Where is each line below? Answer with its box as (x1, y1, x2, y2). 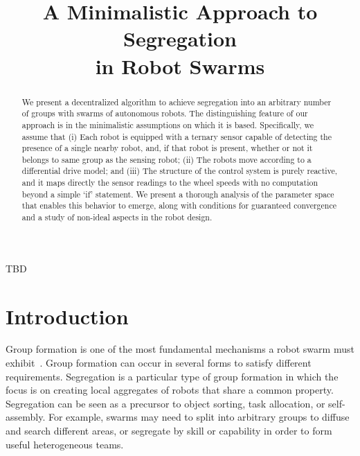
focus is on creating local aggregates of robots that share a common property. (6, 383, 334, 397)
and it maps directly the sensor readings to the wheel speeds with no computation (21, 177, 318, 188)
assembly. (6, 410, 46, 424)
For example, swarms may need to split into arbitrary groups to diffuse (48, 410, 350, 424)
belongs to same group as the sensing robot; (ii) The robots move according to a (21, 153, 312, 165)
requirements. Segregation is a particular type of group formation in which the (6, 369, 339, 383)
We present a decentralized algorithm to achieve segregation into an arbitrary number (21, 96, 332, 107)
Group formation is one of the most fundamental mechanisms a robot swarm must (6, 342, 354, 356)
